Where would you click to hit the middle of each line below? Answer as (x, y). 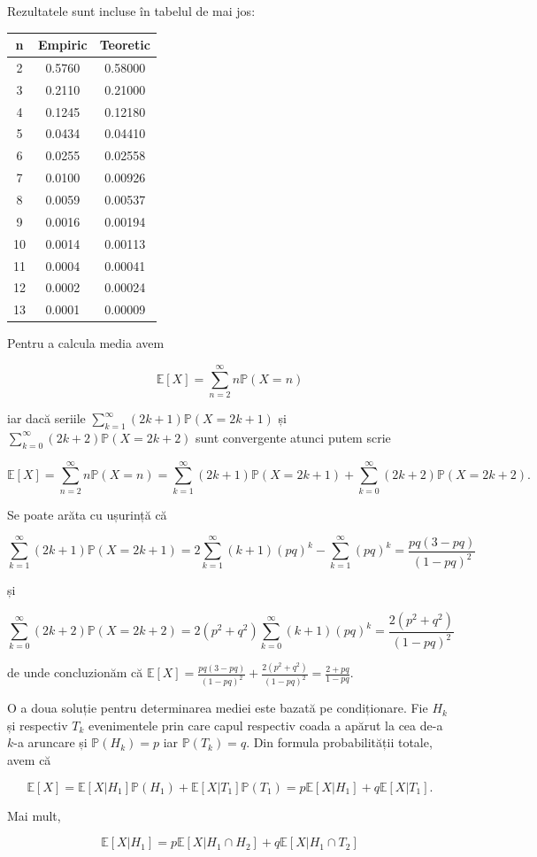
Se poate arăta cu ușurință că (87, 514)
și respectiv (38, 725)
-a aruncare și (50, 742)
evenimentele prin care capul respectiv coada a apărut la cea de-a (266, 725)
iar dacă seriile (46, 418)
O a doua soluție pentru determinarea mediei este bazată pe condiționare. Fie (218, 708)
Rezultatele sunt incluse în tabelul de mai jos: (131, 11)
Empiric (63, 45)
